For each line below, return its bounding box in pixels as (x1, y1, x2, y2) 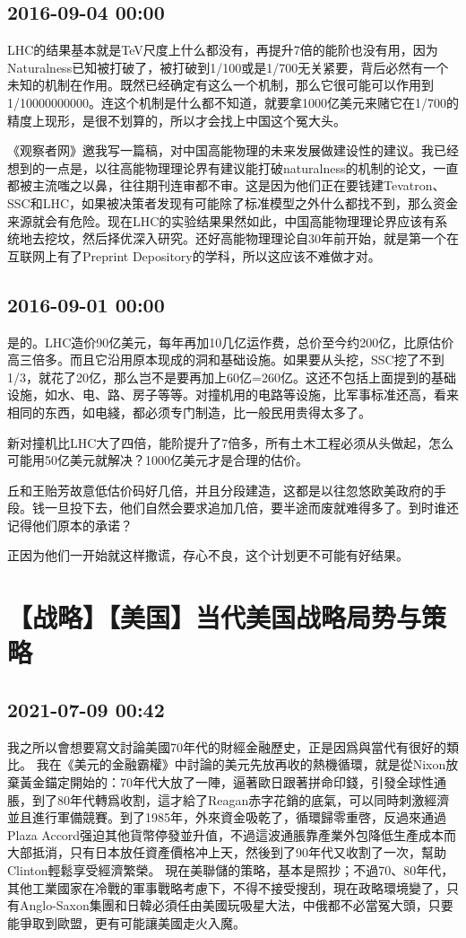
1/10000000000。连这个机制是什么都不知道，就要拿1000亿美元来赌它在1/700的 (7, 92, 459, 111)
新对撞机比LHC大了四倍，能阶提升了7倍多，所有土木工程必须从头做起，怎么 (7, 433, 454, 451)
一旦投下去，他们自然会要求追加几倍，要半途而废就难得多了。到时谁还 (44, 498, 459, 517)
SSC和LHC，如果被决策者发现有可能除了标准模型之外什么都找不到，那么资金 (7, 193, 459, 212)
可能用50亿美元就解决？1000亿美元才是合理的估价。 (7, 451, 308, 469)
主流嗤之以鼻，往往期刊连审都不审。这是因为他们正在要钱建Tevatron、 (31, 176, 445, 195)
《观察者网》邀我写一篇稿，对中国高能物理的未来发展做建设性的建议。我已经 (7, 141, 459, 160)
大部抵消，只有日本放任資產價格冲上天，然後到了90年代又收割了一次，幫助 (7, 843, 446, 862)
